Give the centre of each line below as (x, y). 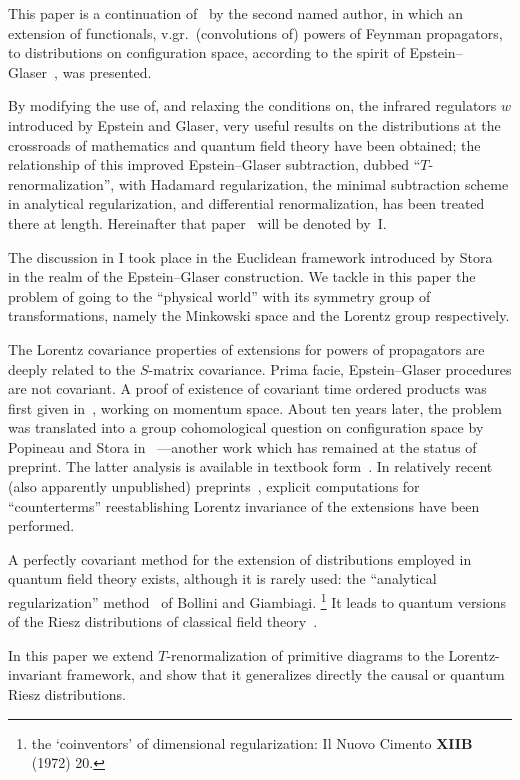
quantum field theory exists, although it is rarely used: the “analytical (222, 578)
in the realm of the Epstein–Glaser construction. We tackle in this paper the (242, 276)
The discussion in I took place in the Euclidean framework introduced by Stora (250, 256)
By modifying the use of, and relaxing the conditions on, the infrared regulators (252, 105)
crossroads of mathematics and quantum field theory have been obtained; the (244, 144)
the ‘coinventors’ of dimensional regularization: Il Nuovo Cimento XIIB (252, 742)
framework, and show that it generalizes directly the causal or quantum (285, 674)
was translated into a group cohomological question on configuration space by (246, 427)
